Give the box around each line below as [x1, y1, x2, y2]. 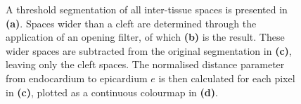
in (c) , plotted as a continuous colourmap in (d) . [6, 84, 218, 99]
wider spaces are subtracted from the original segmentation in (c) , [6, 43, 292, 58]
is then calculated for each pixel [158, 70, 295, 85]
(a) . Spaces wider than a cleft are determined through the [6, 15, 257, 30]
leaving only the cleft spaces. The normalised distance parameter [6, 57, 285, 72]
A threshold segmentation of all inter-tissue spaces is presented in [6, 2, 288, 16]
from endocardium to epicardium [6, 70, 148, 85]
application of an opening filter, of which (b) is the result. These [6, 30, 285, 44]
